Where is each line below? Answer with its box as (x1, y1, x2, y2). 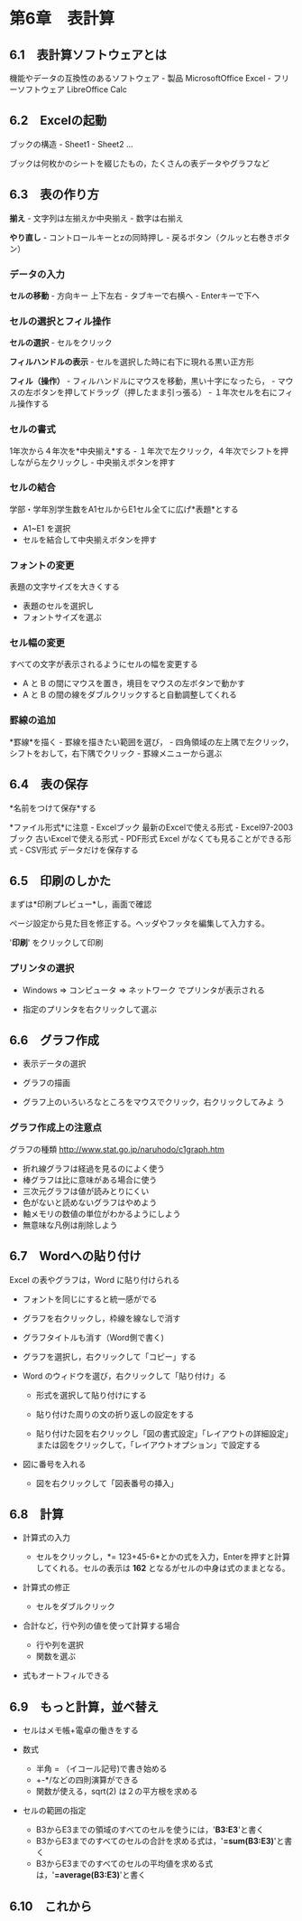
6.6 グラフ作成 (9, 1032, 100, 1049)
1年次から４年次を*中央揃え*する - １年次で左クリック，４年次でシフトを (9, 445, 281, 457)
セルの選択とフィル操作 (9, 315, 111, 327)
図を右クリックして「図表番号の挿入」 (35, 1477, 178, 1488)
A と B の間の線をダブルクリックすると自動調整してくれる (22, 689, 237, 701)
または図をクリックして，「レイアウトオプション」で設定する (35, 1439, 261, 1450)
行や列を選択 (35, 1640, 84, 1651)
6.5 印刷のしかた (9, 873, 111, 889)
